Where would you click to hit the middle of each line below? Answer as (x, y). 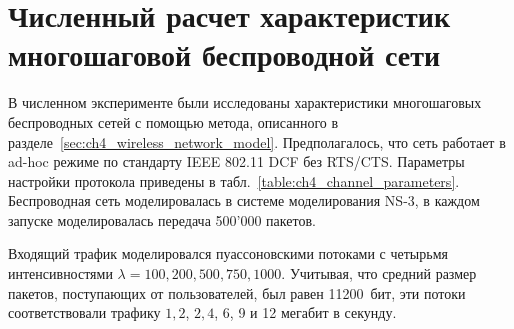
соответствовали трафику (84, 312)
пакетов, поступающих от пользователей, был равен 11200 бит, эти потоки (237, 292)
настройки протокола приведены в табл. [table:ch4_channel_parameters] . (234, 180)
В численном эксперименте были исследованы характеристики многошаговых (245, 102)
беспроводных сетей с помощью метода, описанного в (173, 121)
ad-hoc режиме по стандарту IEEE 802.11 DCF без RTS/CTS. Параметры (236, 161)
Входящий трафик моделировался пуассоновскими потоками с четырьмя (228, 253)
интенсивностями (60, 273)
